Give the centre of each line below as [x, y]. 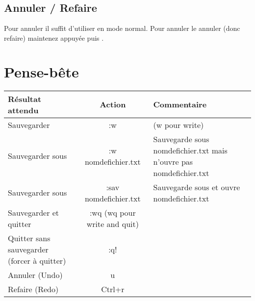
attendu [23, 110]
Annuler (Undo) [35, 275]
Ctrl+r [113, 289]
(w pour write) [178, 125]
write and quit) [113, 224]
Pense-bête [41, 71]
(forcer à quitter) [37, 260]
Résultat [25, 99]
